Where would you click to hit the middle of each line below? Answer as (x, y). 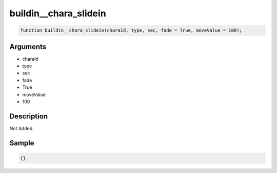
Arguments (28, 47)
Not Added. (22, 128)
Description (29, 116)
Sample (22, 143)
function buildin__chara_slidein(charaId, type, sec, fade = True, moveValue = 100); (131, 30)
